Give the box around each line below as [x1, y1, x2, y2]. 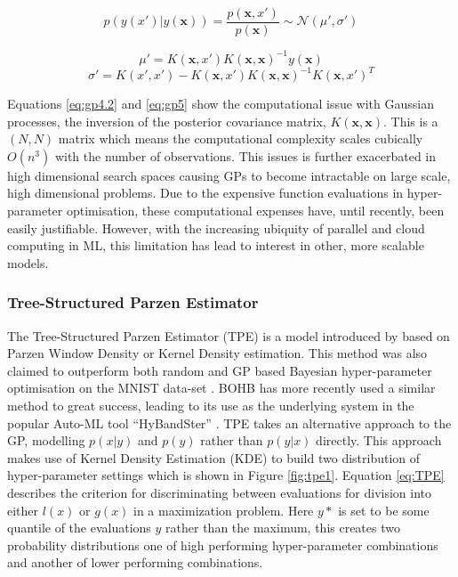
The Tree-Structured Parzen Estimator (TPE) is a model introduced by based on [7, 326, 450, 345]
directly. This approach [316, 431, 442, 450]
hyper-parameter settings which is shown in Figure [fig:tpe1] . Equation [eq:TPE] [7, 466, 445, 484]
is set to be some [338, 500, 430, 519]
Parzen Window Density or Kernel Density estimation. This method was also [7, 344, 428, 362]
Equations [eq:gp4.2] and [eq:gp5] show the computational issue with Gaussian [7, 94, 434, 113]
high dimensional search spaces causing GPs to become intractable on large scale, [7, 166, 451, 184]
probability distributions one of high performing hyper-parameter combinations [7, 535, 438, 554]
